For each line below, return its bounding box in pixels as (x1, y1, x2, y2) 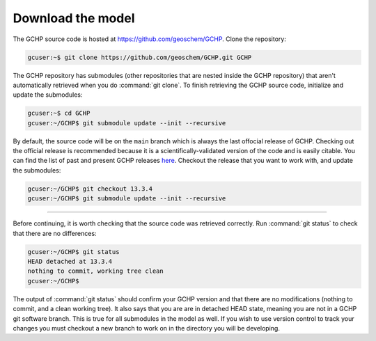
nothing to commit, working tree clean (27, 267, 164, 275)
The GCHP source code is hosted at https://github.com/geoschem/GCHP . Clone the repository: (13, 35, 287, 43)
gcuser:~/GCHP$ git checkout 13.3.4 (27, 184, 153, 193)
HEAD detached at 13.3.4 (27, 257, 113, 265)
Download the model (13, 10, 135, 26)
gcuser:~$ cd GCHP (27, 109, 91, 118)
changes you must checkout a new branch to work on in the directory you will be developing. (13, 324, 280, 332)
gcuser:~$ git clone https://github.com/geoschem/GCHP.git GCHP (27, 53, 252, 61)
